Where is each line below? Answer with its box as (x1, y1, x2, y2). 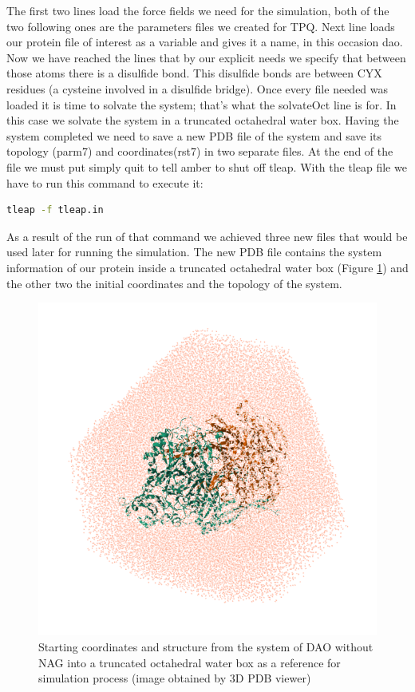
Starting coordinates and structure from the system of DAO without (38, 638, 373, 654)
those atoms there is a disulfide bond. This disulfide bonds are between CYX (6, 65, 382, 81)
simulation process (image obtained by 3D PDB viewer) (38, 670, 311, 686)
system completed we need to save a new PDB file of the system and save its (6, 127, 381, 144)
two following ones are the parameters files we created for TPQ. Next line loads (6, 18, 395, 34)
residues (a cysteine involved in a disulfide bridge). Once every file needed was (6, 80, 389, 97)
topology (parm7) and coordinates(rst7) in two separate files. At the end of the (6, 143, 393, 160)
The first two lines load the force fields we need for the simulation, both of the (6, 2, 389, 18)
